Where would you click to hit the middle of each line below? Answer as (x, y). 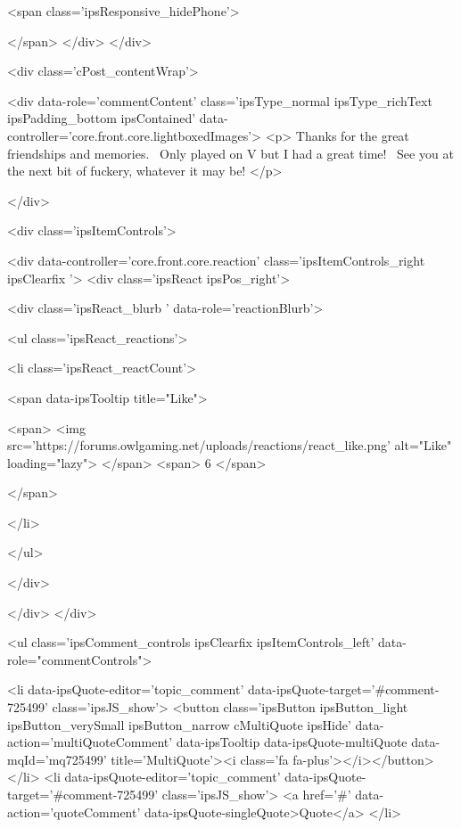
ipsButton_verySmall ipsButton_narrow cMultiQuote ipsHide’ (179, 724)
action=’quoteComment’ (74, 812)
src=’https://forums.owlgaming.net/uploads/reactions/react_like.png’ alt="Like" (230, 445)
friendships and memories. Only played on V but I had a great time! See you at (230, 153)
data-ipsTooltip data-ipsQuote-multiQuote (292, 742)
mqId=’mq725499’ (57, 759)
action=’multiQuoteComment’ (90, 742)
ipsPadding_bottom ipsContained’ (102, 118)
